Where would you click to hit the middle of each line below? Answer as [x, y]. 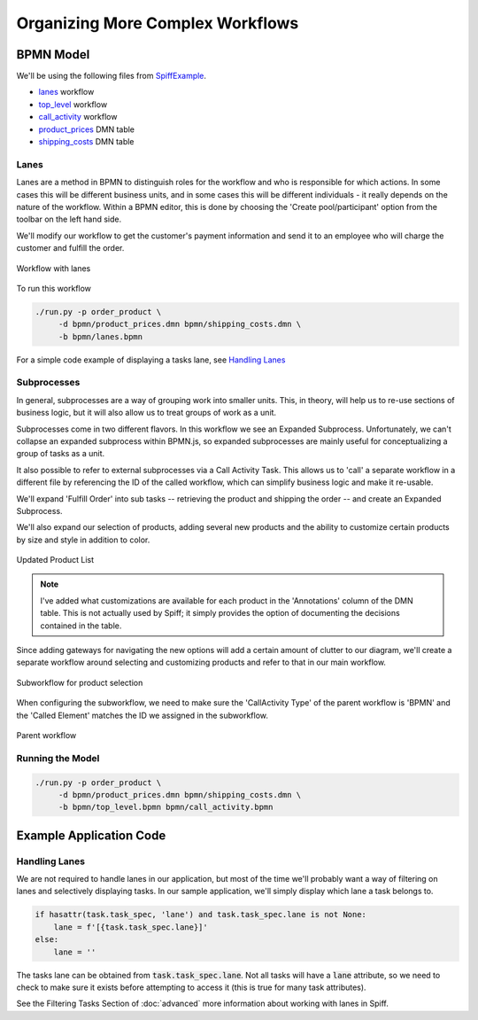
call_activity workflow [78, 117]
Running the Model [58, 758]
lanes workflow [66, 92]
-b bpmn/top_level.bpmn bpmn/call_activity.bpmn [166, 807]
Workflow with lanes [54, 268]
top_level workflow [73, 104]
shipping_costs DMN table [86, 142]
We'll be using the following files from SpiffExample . [112, 76]
